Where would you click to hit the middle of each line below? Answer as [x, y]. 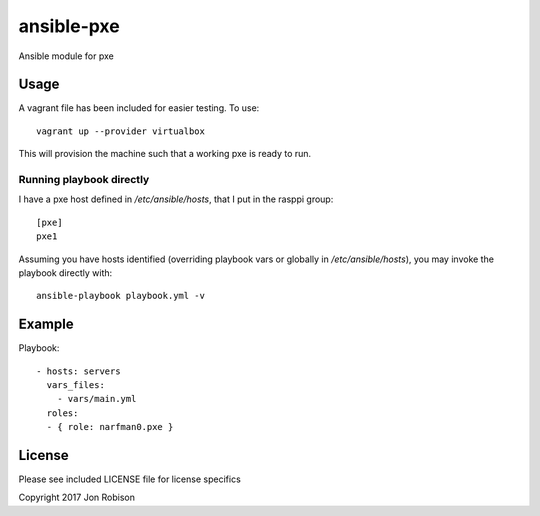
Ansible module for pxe [66, 56]
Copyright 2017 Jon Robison [76, 497]
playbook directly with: [65, 272]
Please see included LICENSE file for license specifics [130, 479]
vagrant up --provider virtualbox [120, 131]
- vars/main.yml [96, 399]
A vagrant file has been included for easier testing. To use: [139, 108]
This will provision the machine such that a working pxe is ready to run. [165, 154]
